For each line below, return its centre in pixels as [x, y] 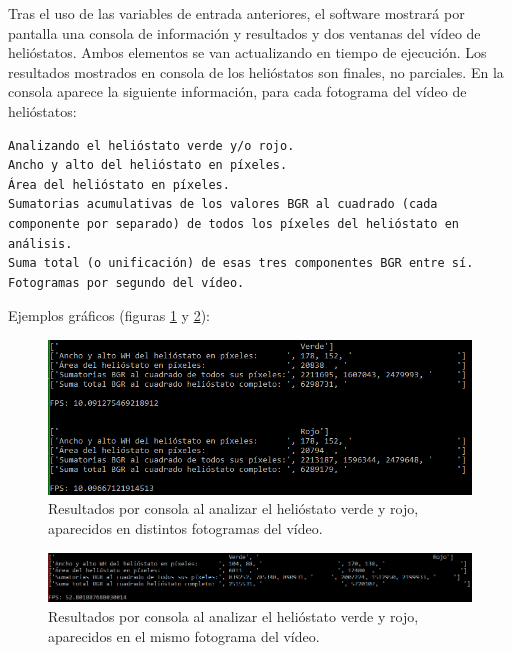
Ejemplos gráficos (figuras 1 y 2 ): [109, 315]
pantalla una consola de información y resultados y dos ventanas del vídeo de [244, 32]
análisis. [40, 243]
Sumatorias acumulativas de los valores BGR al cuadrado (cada [223, 204]
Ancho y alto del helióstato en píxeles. [148, 165]
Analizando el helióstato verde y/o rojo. [151, 145]
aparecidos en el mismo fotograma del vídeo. [184, 635]
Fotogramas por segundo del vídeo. [126, 282]
